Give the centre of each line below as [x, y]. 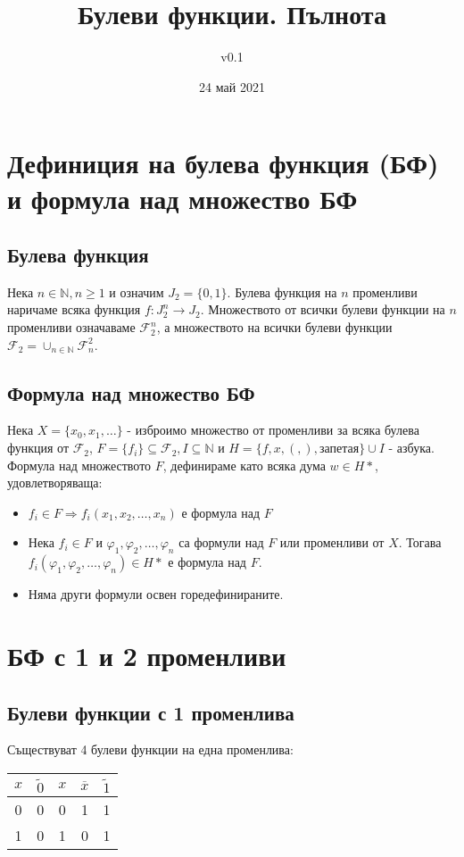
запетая [339, 449]
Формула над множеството [79, 465]
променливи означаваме [71, 327]
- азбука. [411, 448]
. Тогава [420, 542]
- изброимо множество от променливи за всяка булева [273, 430]
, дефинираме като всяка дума [244, 465]
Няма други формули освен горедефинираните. [156, 594]
